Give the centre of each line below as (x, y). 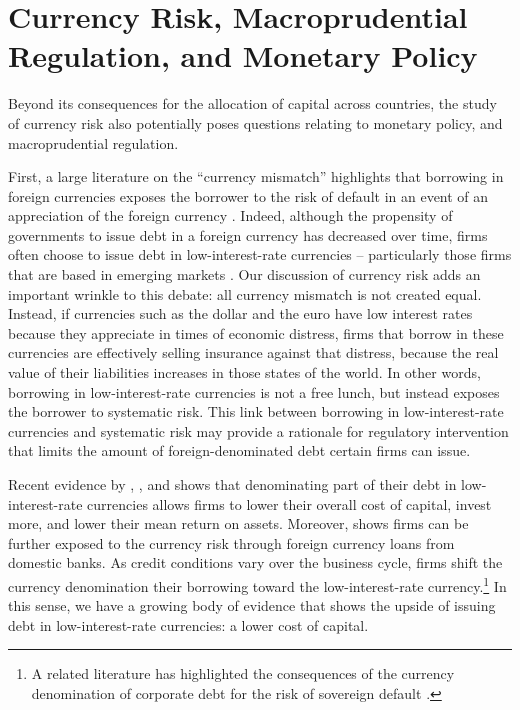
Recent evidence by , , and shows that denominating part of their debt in (232, 484)
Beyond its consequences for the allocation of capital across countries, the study (252, 103)
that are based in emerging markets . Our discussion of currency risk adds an (244, 274)
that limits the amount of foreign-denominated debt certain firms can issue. (239, 450)
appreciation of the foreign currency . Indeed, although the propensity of (230, 215)
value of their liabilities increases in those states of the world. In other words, (244, 372)
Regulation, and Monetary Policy (243, 55)
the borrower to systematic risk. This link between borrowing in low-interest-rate (256, 411)
